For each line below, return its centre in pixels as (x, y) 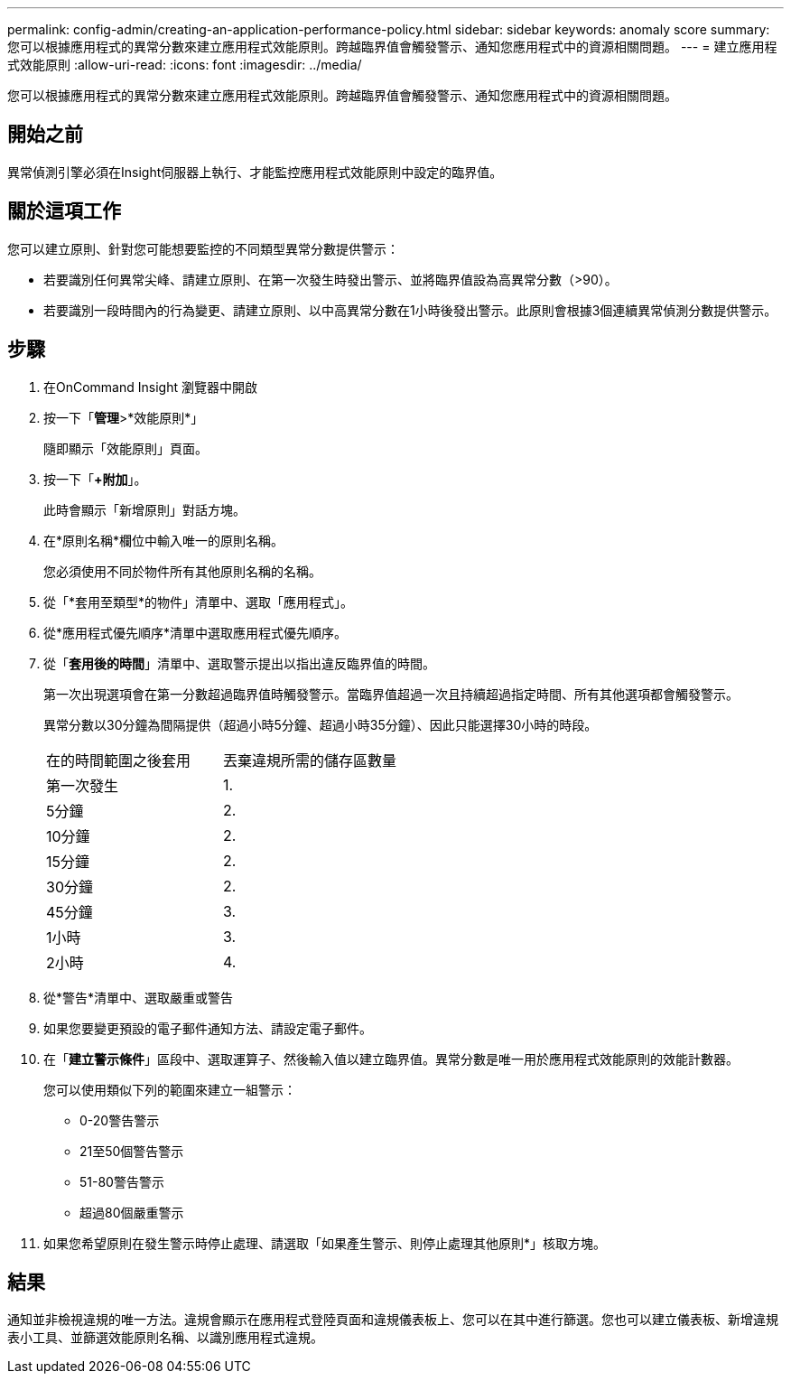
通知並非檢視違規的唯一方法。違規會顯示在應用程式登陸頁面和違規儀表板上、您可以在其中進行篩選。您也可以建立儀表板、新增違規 (393, 1320)
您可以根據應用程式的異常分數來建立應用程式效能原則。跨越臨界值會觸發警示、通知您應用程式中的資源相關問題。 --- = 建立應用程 (392, 47)
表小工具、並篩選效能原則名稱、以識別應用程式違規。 (165, 1338)
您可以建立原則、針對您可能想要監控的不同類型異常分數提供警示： (203, 248)
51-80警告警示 (122, 1181)
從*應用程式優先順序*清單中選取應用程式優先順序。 (195, 632)
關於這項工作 (64, 211)
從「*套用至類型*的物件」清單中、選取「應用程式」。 (199, 602)
